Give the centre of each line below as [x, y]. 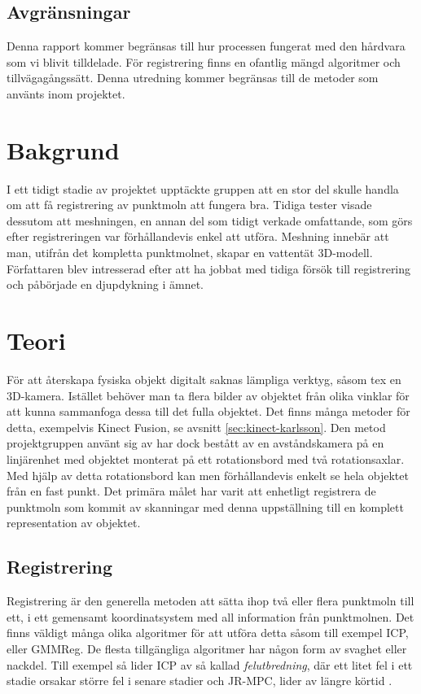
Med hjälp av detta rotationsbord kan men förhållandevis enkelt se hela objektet [208, 475]
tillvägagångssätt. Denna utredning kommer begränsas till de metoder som [193, 78]
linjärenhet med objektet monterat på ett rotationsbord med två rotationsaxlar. [206, 458]
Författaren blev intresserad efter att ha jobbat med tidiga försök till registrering [209, 268]
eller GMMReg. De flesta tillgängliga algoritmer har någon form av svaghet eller [207, 648]
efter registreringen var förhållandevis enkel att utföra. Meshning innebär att [198, 236]
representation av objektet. [74, 523]
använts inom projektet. [66, 93]
